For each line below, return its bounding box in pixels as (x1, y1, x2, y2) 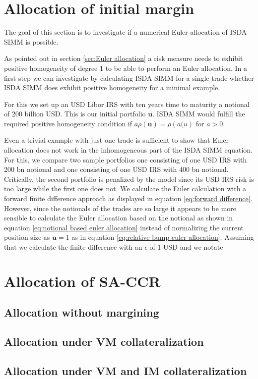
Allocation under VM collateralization (4, 334, 204, 349)
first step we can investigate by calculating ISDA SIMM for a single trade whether (4, 72, 254, 83)
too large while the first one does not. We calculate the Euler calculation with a (4, 183, 247, 194)
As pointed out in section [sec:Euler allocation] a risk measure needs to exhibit (4, 53, 243, 63)
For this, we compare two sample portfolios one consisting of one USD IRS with (4, 154, 247, 164)
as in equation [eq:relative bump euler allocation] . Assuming (71, 232, 254, 242)
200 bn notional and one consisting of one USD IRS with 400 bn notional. (4, 164, 229, 174)
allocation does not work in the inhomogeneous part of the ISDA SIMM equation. (4, 145, 253, 155)
